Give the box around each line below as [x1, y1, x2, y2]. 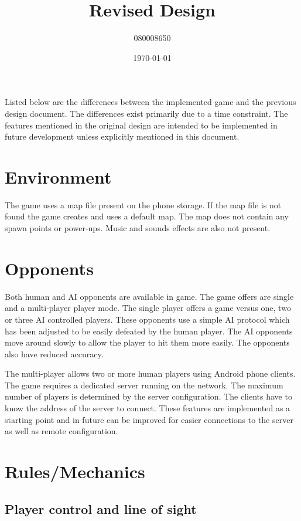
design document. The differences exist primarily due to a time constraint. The [5, 107, 288, 119]
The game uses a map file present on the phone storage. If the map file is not [5, 198, 282, 211]
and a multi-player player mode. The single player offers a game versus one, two [5, 302, 291, 314]
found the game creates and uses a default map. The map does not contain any [5, 210, 289, 222]
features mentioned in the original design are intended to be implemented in [5, 119, 278, 131]
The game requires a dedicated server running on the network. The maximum [5, 378, 283, 391]
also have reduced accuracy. [5, 347, 104, 360]
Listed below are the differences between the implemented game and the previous [5, 96, 296, 108]
